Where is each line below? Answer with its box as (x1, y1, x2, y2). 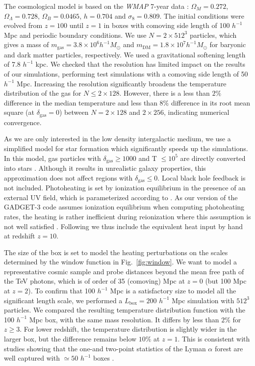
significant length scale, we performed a (4, 295, 123, 305)
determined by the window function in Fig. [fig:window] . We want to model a (4, 257, 237, 267)
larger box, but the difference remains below (4, 334, 137, 344)
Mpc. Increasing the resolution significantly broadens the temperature (17, 78, 227, 88)
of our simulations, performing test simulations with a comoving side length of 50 (4, 69, 248, 79)
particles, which (189, 29, 237, 40)
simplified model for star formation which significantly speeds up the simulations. (4, 143, 248, 154)
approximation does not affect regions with (4, 172, 133, 183)
